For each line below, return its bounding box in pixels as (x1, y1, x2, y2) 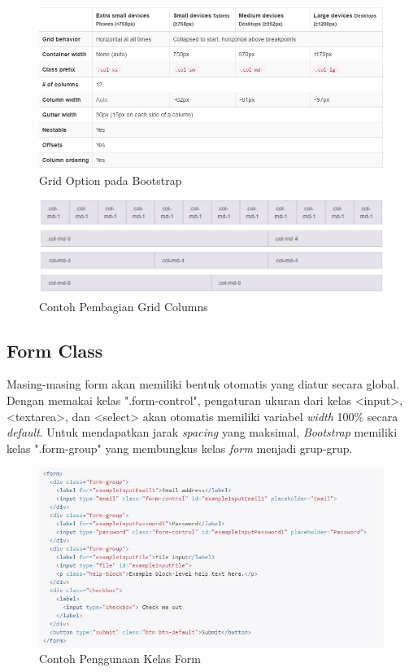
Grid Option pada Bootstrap (39, 172, 182, 189)
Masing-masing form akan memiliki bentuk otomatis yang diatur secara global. (7, 376, 400, 393)
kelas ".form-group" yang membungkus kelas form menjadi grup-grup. (7, 439, 353, 456)
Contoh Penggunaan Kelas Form (39, 650, 201, 667)
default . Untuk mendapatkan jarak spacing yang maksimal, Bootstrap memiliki (7, 424, 398, 441)
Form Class (7, 337, 103, 362)
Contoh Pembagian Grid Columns (39, 297, 208, 314)
